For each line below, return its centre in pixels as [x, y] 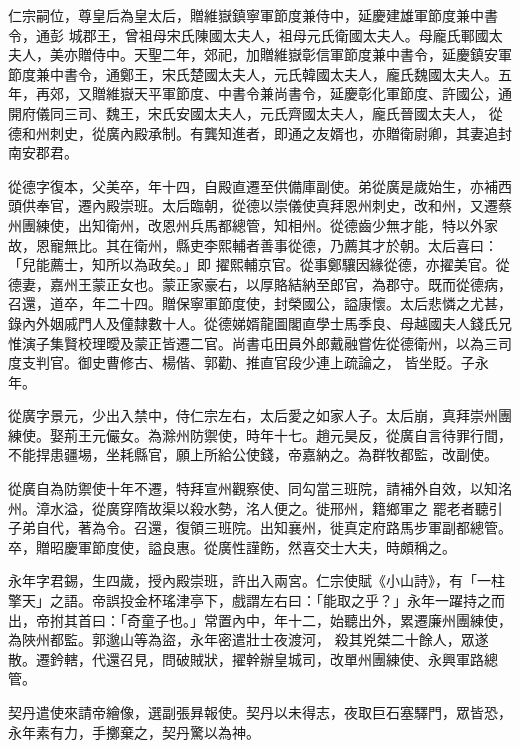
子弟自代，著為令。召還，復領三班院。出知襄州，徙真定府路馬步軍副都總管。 [260, 527]
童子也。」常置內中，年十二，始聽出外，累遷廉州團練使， [326, 619]
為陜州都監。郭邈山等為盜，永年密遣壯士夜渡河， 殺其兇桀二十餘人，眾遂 [248, 639]
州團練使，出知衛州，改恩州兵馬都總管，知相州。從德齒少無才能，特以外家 [253, 224]
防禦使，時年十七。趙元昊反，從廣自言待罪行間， [350, 434]
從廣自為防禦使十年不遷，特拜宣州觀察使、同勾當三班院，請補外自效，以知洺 [260, 488]
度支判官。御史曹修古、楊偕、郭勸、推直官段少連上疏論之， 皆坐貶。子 [241, 362]
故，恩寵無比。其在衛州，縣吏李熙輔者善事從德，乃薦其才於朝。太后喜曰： [253, 244]
